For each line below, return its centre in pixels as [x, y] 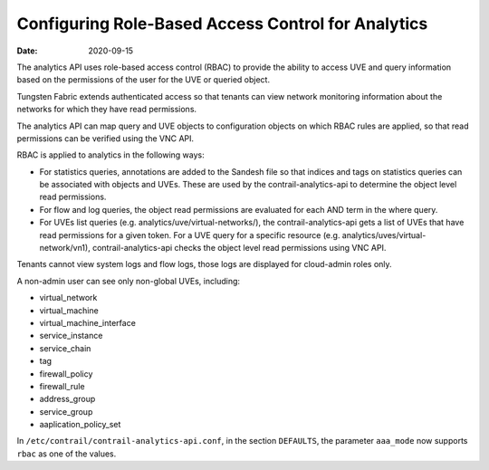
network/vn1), [65, 248]
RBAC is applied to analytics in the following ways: [110, 155]
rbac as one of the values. [67, 454]
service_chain [65, 348]
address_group [67, 399]
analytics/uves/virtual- [384, 235]
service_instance [71, 336]
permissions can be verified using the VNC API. [105, 138]
